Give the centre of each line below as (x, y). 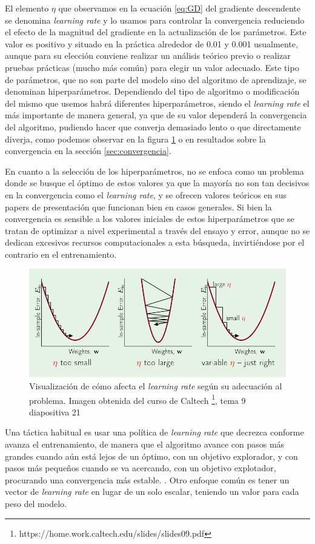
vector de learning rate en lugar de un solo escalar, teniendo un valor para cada (152, 492)
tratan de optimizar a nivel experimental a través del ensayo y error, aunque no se (157, 230)
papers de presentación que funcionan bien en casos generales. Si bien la (138, 207)
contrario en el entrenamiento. (61, 254)
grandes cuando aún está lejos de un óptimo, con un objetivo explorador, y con (151, 456)
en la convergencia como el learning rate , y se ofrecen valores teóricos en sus (146, 194)
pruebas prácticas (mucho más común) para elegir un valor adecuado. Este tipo (152, 67)
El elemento (27, 8)
